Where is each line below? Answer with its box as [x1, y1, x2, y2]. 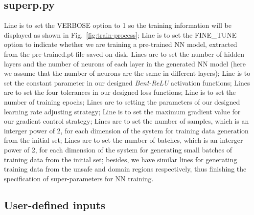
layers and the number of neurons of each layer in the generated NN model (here [4, 58, 246, 68]
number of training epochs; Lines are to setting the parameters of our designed [4, 96, 240, 107]
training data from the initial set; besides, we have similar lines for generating [4, 154, 237, 164]
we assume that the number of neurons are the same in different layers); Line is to [4, 68, 251, 78]
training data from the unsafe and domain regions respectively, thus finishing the [4, 164, 247, 174]
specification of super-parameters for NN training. [4, 173, 154, 183]
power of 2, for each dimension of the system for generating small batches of [4, 144, 232, 154]
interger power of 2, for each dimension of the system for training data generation [4, 125, 249, 135]
